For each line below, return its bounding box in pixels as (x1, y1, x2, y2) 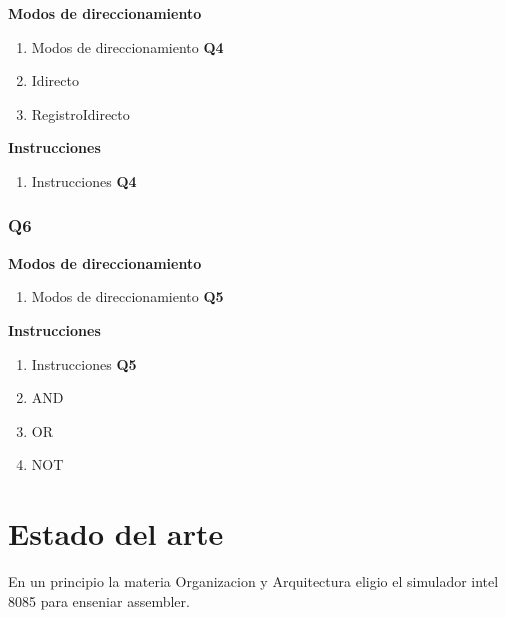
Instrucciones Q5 (31, 353, 137, 374)
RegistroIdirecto (31, 103, 130, 124)
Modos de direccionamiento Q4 (31, 36, 224, 57)
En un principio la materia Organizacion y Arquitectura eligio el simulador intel (8, 571, 499, 592)
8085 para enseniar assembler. (8, 590, 190, 611)
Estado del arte (8, 513, 224, 554)
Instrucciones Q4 (31, 170, 137, 191)
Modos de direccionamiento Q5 (31, 286, 224, 307)
